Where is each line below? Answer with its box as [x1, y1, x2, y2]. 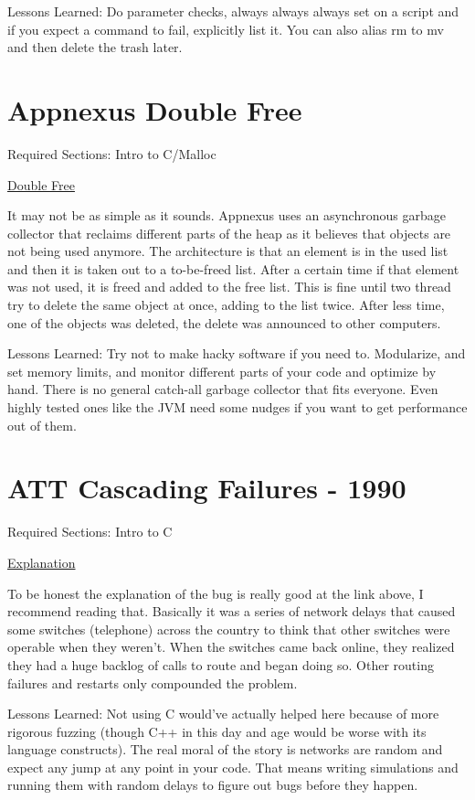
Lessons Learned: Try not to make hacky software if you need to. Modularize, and [7, 344, 466, 363]
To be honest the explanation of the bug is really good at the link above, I [7, 583, 424, 603]
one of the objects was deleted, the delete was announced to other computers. [7, 313, 441, 332]
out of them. [7, 415, 77, 434]
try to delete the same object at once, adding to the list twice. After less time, [7, 295, 445, 315]
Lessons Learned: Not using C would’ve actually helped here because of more [7, 704, 439, 723]
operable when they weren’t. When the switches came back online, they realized [7, 637, 455, 656]
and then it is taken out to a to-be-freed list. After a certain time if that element [7, 259, 459, 278]
